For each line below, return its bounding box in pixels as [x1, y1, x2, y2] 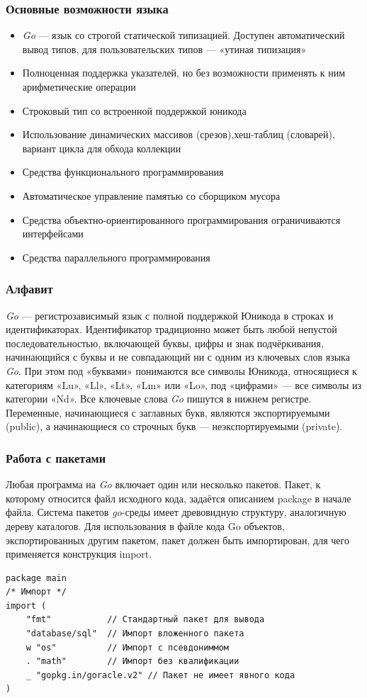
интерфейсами [22, 226, 84, 241]
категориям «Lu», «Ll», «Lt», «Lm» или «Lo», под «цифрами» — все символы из [6, 377, 362, 392]
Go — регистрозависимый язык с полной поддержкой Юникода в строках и [6, 308, 334, 322]
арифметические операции [22, 79, 136, 94]
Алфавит [6, 280, 53, 298]
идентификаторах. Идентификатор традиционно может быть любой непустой [6, 322, 337, 337]
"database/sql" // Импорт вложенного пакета [26, 629, 244, 639]
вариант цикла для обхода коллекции [22, 140, 181, 155]
